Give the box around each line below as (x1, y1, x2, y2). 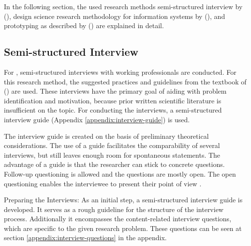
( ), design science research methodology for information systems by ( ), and (4, 11, 225, 21)
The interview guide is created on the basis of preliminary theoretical (4, 131, 209, 141)
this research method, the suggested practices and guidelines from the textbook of (4, 76, 247, 86)
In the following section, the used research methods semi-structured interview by (4, 1, 243, 11)
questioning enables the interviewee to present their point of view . (4, 178, 202, 188)
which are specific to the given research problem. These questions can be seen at (4, 223, 242, 233)
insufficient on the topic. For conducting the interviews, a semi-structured (4, 105, 222, 115)
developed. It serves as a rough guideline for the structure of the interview (4, 204, 223, 214)
